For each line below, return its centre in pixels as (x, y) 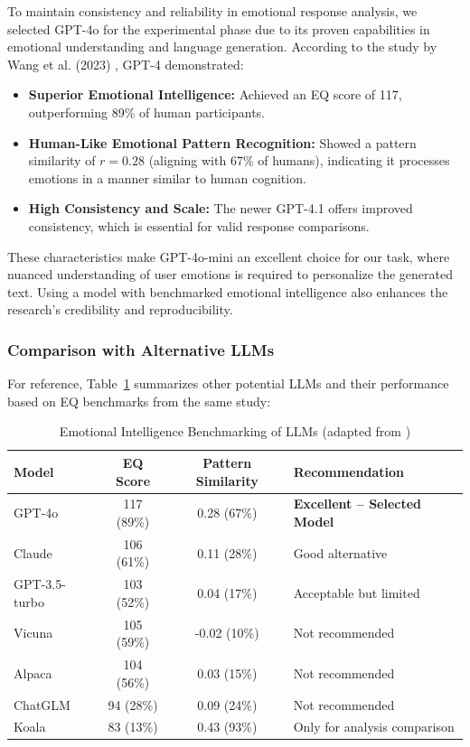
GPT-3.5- (40, 584)
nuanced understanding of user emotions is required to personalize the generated (230, 274)
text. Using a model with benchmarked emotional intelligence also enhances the (228, 291)
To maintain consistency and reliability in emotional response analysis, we (212, 11)
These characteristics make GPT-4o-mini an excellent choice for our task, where (229, 256)
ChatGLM (42, 704)
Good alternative (340, 552)
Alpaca (33, 672)
